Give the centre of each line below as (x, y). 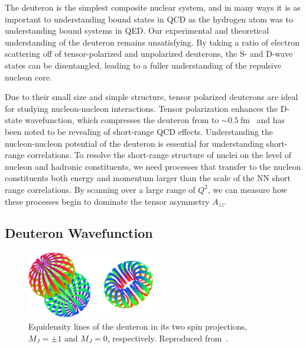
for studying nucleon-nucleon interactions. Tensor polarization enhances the (141, 108)
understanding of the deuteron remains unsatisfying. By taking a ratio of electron (152, 42)
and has (271, 120)
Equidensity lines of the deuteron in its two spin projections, (138, 326)
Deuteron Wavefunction (79, 233)
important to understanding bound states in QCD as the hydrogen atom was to (149, 19)
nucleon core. (28, 77)
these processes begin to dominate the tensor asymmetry (107, 201)
